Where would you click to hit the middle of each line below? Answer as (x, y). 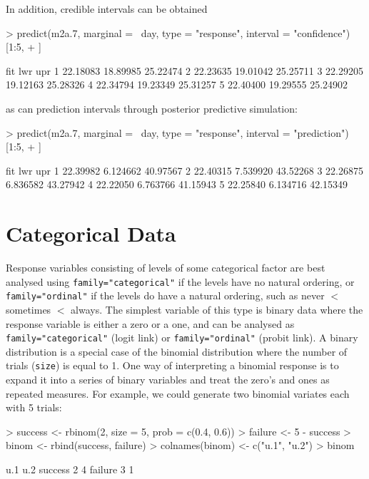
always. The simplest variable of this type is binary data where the (217, 309)
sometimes (29, 309)
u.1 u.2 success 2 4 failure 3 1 (70, 469)
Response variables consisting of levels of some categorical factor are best (166, 268)
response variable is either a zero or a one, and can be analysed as (150, 323)
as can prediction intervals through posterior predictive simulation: (152, 108)
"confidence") (322, 32)
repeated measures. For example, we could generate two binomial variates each (178, 393)
